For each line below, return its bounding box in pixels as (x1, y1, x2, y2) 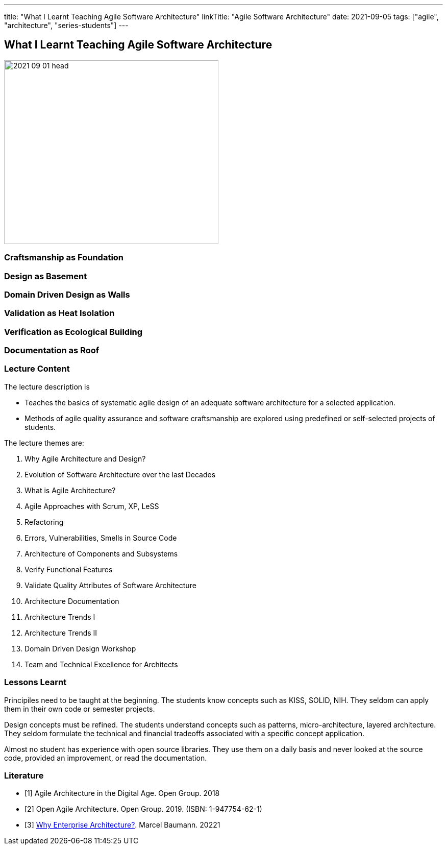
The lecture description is (4, 382, 90, 391)
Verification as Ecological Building (4, 326, 143, 337)
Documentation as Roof (4, 345, 100, 356)
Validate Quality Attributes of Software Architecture (24, 580, 196, 590)
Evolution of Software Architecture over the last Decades (24, 470, 216, 479)
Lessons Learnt (4, 677, 67, 688)
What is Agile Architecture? (24, 486, 116, 495)
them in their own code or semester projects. (4, 704, 155, 713)
